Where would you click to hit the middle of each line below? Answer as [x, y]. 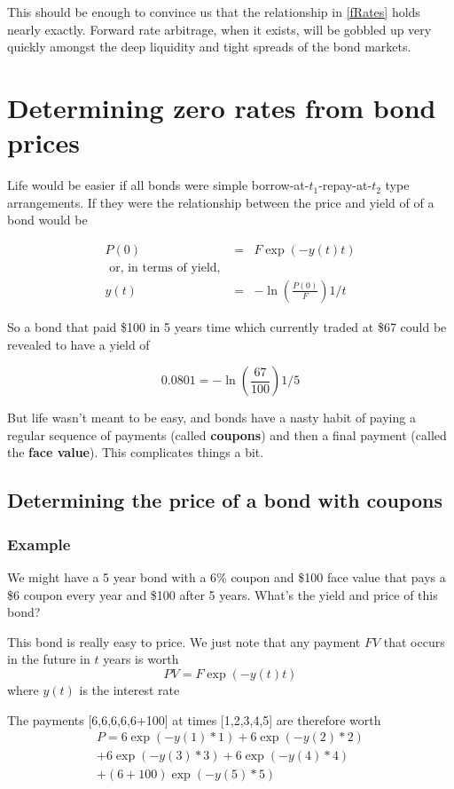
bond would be [47, 220]
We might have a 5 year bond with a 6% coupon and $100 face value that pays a [227, 576]
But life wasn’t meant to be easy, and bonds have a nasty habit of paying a [211, 418]
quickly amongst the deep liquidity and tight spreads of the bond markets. [209, 47]
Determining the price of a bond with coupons [225, 500]
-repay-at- [345, 185]
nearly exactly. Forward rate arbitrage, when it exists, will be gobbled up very [219, 29]
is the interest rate [129, 689]
